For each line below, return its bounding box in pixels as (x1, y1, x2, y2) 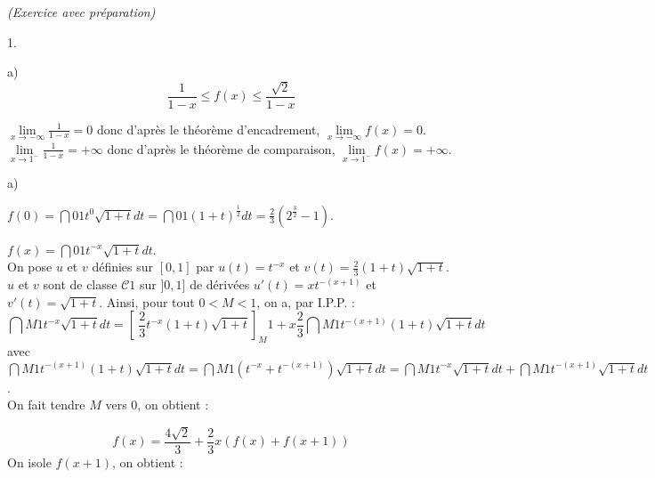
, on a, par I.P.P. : (256, 292, 355, 311)
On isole (7, 452, 52, 471)
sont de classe (43, 275, 117, 294)
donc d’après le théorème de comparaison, (107, 139, 336, 158)
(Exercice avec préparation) (7, 3, 156, 20)
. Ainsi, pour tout (99, 292, 195, 311)
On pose (7, 257, 53, 276)
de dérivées (190, 275, 250, 294)
